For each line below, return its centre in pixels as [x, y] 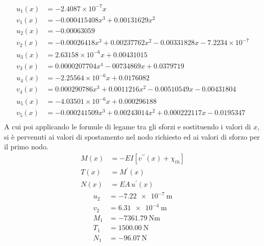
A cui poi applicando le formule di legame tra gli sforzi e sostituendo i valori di [128, 127]
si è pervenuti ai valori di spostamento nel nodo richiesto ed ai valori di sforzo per [132, 136]
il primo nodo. [26, 147]
